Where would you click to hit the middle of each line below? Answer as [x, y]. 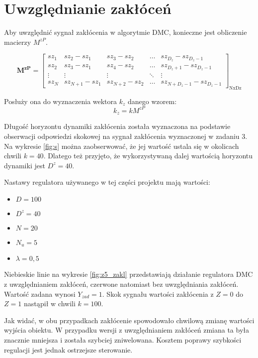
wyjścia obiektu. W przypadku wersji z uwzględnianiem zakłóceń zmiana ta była [127, 330]
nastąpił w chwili [49, 303]
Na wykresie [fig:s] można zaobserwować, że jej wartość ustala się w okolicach [122, 146]
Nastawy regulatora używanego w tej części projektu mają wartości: [107, 182]
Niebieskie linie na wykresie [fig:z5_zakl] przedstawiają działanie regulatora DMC [129, 274]
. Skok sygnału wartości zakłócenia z [158, 294]
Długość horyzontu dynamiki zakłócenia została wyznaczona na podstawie [117, 126]
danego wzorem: [152, 101]
